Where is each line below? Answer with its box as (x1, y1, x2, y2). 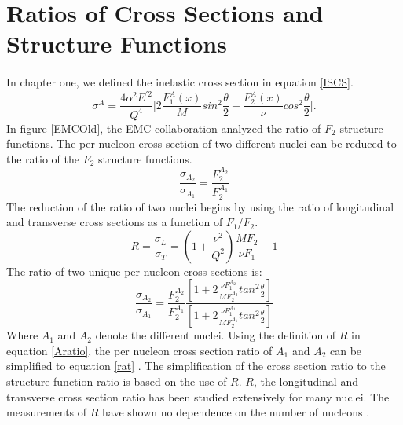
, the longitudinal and (253, 373, 358, 390)
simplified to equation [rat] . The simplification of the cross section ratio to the (6, 357, 386, 374)
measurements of (6, 404, 87, 420)
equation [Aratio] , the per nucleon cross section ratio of (6, 342, 273, 358)
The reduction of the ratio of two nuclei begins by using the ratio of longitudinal (6, 198, 394, 214)
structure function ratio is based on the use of (6, 373, 227, 390)
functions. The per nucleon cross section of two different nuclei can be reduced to (6, 135, 397, 152)
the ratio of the (6, 150, 79, 167)
